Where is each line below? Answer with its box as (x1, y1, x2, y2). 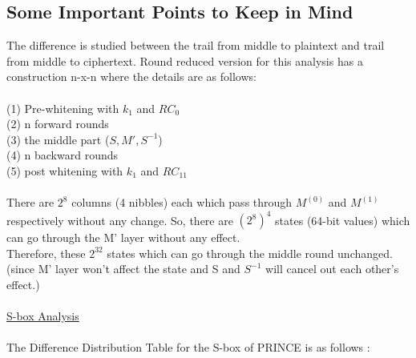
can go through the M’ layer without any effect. (6, 229, 240, 246)
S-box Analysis (6, 308, 79, 324)
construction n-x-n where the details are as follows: (6, 68, 256, 85)
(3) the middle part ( (6, 131, 110, 147)
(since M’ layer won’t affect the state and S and (6, 260, 240, 277)
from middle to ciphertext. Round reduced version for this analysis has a (6, 52, 363, 69)
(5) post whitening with (6, 162, 123, 179)
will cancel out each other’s (265, 260, 399, 277)
